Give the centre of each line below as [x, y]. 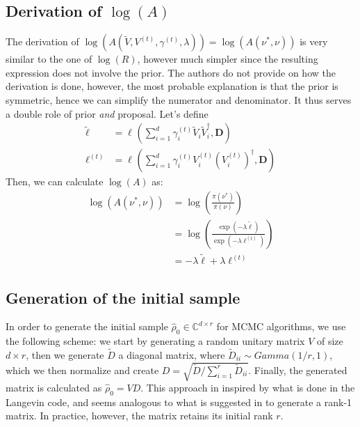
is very [314, 41]
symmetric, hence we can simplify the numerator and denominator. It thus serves [179, 99]
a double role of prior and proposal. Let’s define [107, 113]
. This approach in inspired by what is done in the [248, 388]
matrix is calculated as [54, 388]
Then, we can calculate [55, 181]
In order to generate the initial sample [87, 326]
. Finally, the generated [298, 370]
